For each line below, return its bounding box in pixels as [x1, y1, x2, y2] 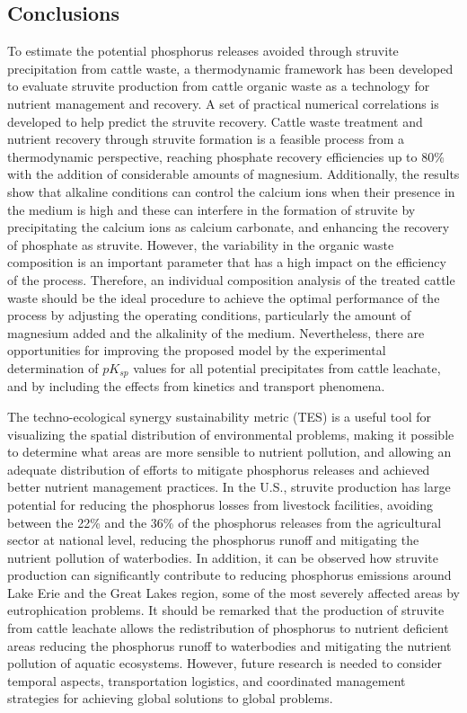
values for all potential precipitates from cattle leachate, [133, 358, 441, 377]
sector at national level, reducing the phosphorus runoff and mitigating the [7, 530, 419, 549]
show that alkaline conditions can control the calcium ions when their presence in [7, 182, 455, 201]
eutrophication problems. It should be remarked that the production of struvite [7, 601, 445, 619]
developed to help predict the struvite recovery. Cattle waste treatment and [7, 111, 423, 130]
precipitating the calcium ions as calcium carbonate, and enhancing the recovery [7, 218, 450, 236]
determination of [7, 358, 99, 377]
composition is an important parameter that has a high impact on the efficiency [7, 253, 446, 272]
